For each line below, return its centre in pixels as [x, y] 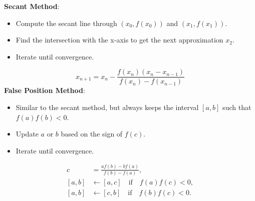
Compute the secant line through [66, 23]
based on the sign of [92, 134]
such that [237, 107]
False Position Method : [45, 90]
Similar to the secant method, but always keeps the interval [107, 107]
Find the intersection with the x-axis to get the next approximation [119, 40]
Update [27, 134]
